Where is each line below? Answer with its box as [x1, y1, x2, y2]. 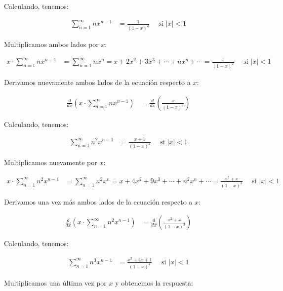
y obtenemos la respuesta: [115, 277, 193, 288]
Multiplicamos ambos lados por [4, 39, 99, 49]
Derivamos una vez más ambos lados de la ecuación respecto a [4, 196, 193, 207]
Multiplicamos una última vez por [4, 277, 107, 288]
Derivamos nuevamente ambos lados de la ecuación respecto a [4, 77, 191, 87]
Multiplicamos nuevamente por [4, 157, 97, 167]
